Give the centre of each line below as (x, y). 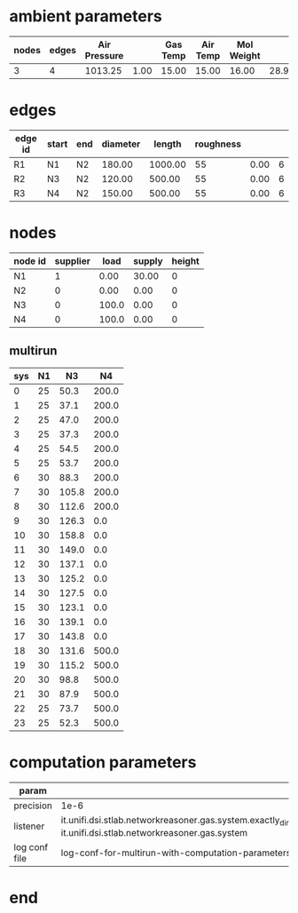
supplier (72, 261)
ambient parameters (86, 16)
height (185, 261)
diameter (121, 144)
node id (30, 261)
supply (148, 261)
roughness (218, 144)
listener (29, 826)
